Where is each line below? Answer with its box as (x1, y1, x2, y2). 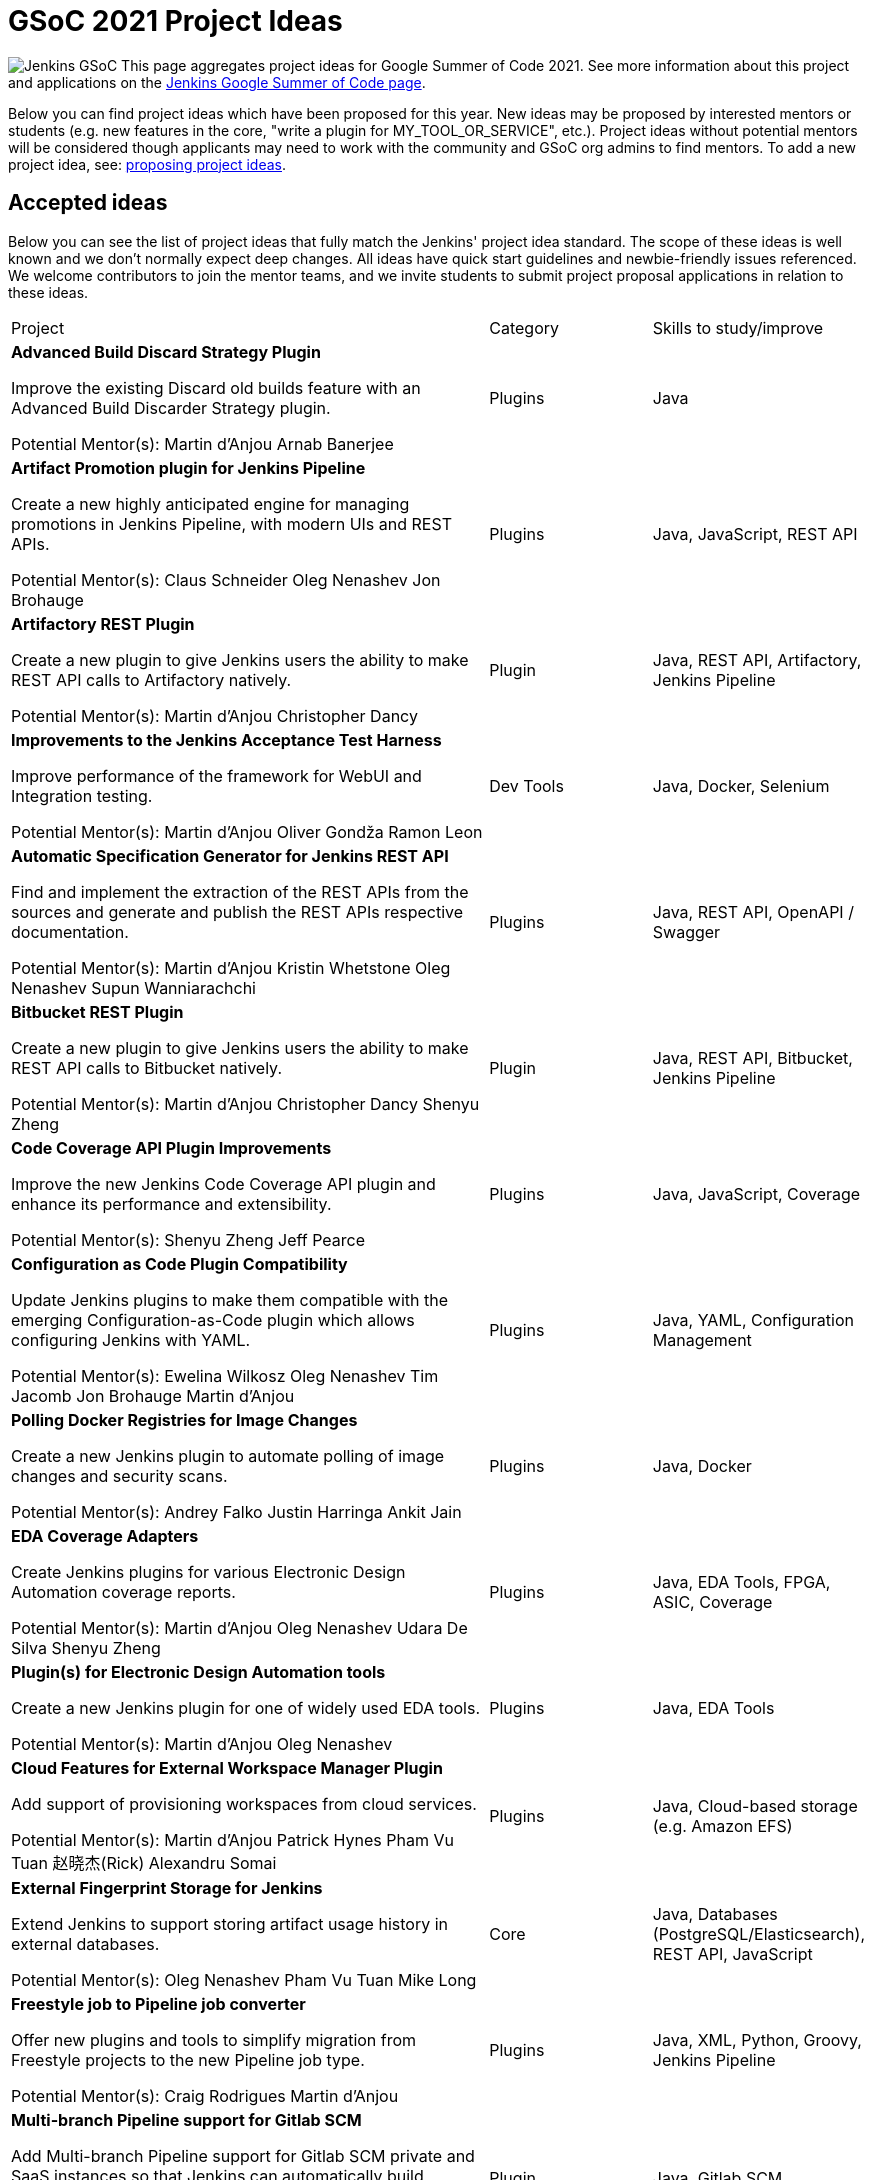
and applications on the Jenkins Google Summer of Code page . (8, 73, 426, 91)
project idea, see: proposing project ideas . (8, 155, 287, 173)
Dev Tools (489, 775, 564, 796)
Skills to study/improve (652, 317, 824, 338)
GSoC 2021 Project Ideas (8, 4, 343, 38)
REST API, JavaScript (652, 1943, 813, 1964)
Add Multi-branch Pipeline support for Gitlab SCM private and (11, 2145, 475, 2166)
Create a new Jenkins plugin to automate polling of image (11, 1445, 445, 1466)
